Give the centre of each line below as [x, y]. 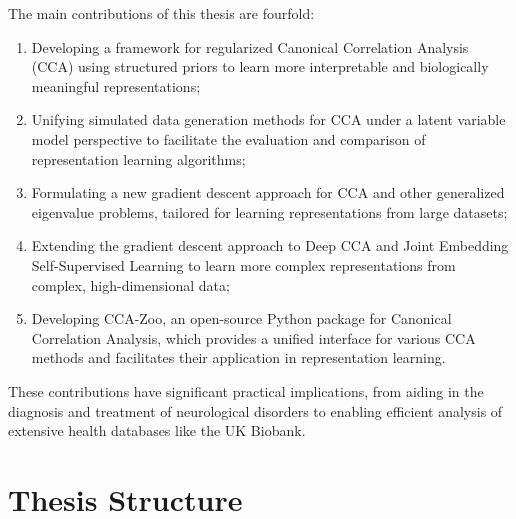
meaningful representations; [116, 85]
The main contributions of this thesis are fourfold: [161, 13]
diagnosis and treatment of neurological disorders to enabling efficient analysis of [255, 410]
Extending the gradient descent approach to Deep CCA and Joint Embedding [270, 245]
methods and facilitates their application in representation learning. [238, 357]
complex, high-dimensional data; [130, 284]
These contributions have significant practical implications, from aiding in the [246, 390]
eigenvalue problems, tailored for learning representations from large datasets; [269, 211]
